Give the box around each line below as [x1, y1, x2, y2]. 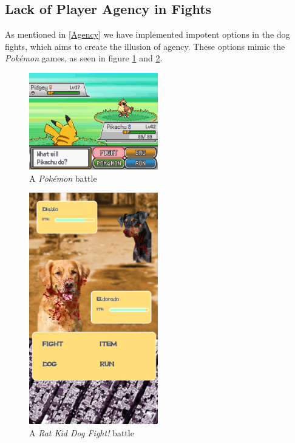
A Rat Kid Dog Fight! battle [29, 427, 134, 439]
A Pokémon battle [29, 171, 97, 184]
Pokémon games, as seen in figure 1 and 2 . [5, 52, 163, 64]
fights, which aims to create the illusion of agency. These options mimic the [5, 39, 285, 52]
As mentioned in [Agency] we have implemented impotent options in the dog [5, 28, 290, 41]
